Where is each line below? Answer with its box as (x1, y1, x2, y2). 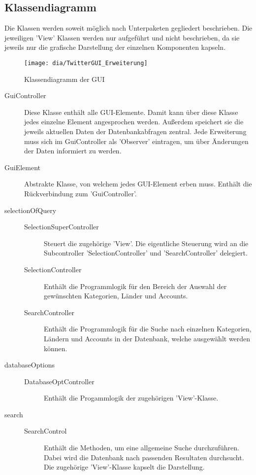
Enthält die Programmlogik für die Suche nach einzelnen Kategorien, (44, 324, 252, 334)
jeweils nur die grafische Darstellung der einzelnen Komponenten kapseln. (4, 42, 226, 52)
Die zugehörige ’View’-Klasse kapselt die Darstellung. (44, 462, 205, 472)
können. (44, 343, 67, 353)
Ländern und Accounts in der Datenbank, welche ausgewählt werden (44, 333, 251, 343)
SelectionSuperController (24, 221, 99, 232)
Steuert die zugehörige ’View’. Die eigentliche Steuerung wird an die (44, 238, 249, 248)
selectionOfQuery (4, 205, 57, 215)
